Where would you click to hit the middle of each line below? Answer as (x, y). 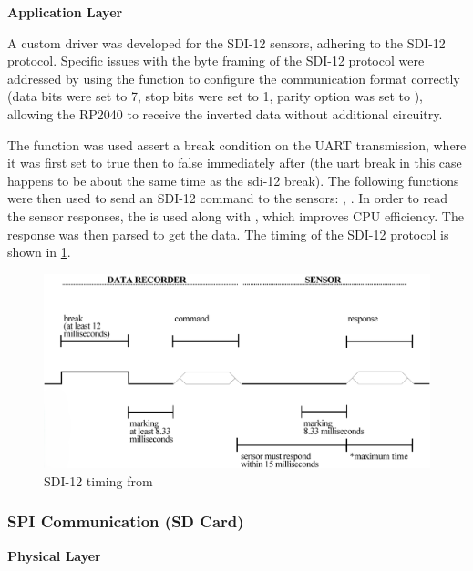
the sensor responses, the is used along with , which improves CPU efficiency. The (236, 215)
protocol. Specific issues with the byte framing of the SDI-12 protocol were (216, 61)
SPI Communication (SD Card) (126, 521)
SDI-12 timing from (98, 480)
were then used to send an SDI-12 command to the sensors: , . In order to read (227, 198)
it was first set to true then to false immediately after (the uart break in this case (235, 163)
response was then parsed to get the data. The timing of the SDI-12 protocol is (228, 234)
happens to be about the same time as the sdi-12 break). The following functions (233, 180)
